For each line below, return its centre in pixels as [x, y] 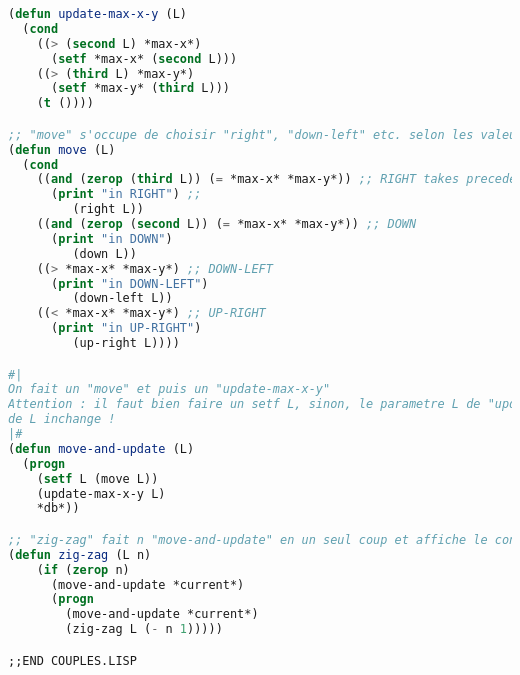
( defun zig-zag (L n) [80, 554]
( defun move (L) [62, 149]
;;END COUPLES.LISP [72, 660]
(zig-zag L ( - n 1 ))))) [144, 629]
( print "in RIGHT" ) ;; [126, 194]
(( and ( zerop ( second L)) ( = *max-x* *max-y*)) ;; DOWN [226, 224]
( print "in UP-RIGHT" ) [126, 328]
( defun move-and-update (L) [101, 448]
